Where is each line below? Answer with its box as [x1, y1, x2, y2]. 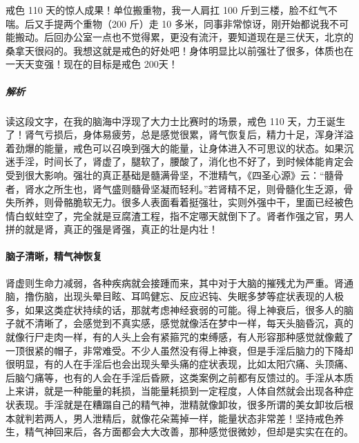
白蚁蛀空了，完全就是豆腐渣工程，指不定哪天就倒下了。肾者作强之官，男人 [14, 208, 353, 223]
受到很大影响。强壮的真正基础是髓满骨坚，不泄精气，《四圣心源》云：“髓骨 [6, 167, 344, 182]
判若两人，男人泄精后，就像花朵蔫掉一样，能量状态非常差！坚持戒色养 [24, 411, 344, 425]
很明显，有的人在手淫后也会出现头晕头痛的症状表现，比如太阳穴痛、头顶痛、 [6, 357, 353, 371]
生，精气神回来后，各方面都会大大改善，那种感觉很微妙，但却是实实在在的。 [6, 424, 353, 439]
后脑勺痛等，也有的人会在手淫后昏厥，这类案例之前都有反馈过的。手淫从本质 [6, 370, 353, 384]
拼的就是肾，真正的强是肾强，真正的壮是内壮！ [6, 222, 218, 236]
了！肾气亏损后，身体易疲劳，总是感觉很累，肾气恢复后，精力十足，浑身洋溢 [6, 127, 353, 142]
